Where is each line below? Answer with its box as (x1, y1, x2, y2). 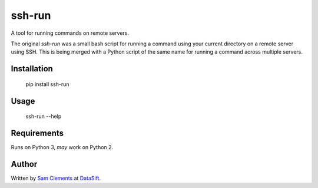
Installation (11, 64, 53, 74)
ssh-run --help (25, 113, 62, 120)
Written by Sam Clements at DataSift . (11, 174, 101, 182)
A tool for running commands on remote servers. (11, 29, 130, 37)
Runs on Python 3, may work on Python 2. (11, 144, 114, 151)
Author (11, 159, 38, 169)
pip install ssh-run (25, 80, 70, 88)
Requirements (11, 128, 64, 138)
